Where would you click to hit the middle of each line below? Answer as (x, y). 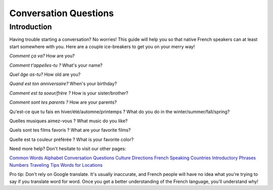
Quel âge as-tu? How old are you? (45, 74)
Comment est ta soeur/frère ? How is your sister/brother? (69, 93)
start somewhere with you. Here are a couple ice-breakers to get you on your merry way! (102, 46)
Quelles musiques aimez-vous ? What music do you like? (69, 121)
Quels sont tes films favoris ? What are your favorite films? (70, 130)
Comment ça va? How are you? (42, 56)
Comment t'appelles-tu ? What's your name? (56, 65)
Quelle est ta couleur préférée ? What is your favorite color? (72, 139)
